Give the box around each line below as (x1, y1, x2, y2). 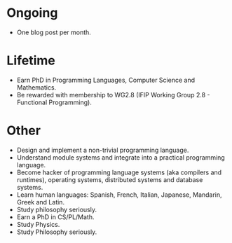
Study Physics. (16, 220, 60, 228)
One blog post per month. (16, 28, 92, 36)
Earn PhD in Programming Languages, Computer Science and (16, 76, 196, 84)
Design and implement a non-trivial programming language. (16, 146, 189, 154)
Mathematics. (16, 83, 57, 92)
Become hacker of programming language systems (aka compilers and (16, 168, 222, 176)
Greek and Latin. (16, 197, 64, 206)
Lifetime (6, 53, 55, 69)
